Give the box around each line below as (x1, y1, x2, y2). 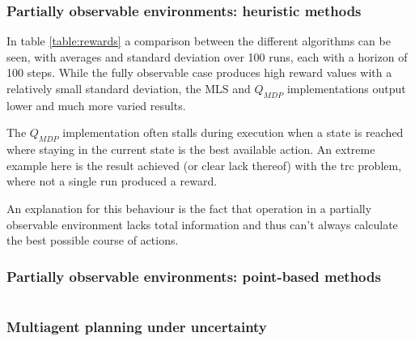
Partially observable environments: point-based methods (6, 266, 381, 286)
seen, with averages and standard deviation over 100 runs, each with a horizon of (6, 48, 408, 65)
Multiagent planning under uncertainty (6, 316, 267, 336)
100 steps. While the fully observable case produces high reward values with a (6, 64, 392, 81)
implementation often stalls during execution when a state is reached (62, 124, 404, 141)
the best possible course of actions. (6, 232, 179, 249)
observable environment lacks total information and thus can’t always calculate (6, 215, 398, 232)
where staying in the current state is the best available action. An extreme (6, 141, 375, 158)
